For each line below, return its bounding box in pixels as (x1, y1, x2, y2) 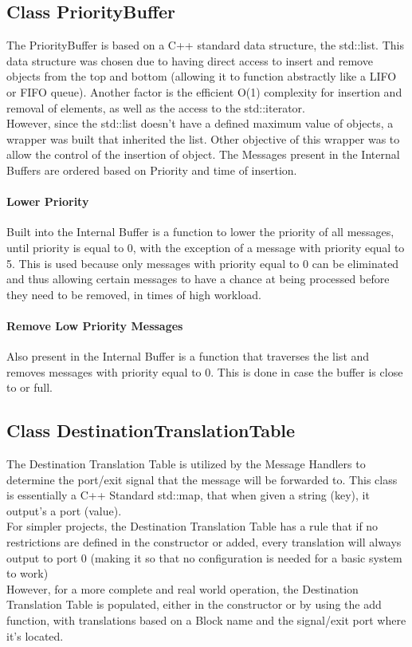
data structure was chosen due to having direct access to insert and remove (6, 52, 373, 69)
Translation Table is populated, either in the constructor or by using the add (6, 596, 382, 613)
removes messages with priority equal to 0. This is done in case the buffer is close (6, 363, 403, 380)
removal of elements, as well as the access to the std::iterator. (6, 99, 305, 116)
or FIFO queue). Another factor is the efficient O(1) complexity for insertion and (6, 83, 402, 100)
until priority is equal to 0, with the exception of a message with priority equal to (6, 239, 405, 255)
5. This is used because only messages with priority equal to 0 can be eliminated (6, 254, 399, 271)
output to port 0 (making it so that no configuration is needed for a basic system (6, 549, 402, 566)
